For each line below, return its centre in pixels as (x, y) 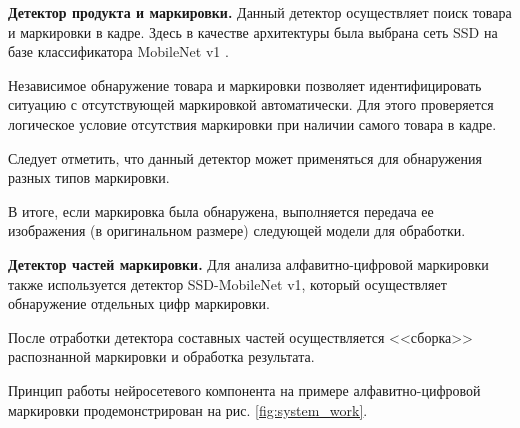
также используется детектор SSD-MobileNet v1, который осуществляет (227, 283)
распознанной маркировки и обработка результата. (161, 356)
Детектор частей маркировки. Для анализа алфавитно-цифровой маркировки (248, 263)
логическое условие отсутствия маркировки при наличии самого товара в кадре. (252, 123)
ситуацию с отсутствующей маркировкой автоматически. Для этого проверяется (251, 104)
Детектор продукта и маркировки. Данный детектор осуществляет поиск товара (260, 12)
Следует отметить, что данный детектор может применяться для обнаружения (245, 157)
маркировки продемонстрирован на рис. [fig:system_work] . (188, 409)
